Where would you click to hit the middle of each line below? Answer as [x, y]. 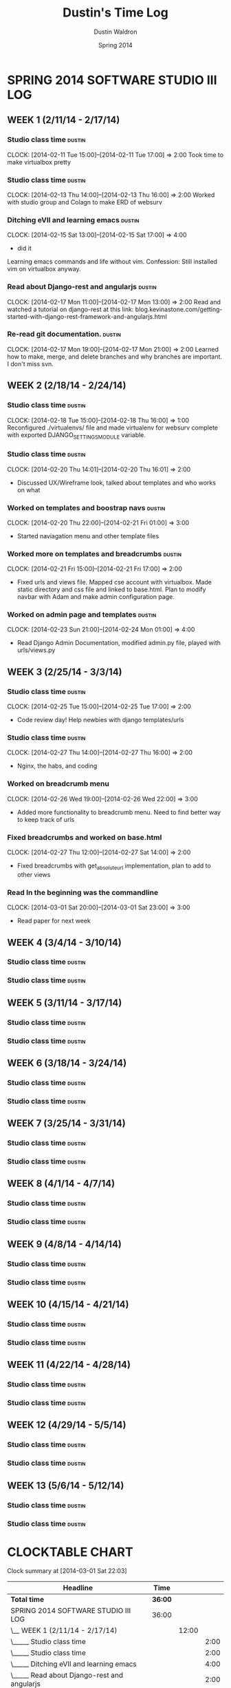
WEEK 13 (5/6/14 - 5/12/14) [66, 1485]
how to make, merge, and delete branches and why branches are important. [114, 357]
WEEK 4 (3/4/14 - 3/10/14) [64, 942]
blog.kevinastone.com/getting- [179, 309]
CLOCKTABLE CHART [70, 1552]
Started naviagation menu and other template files [88, 536]
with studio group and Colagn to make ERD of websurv [85, 202]
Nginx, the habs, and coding [57, 766]
